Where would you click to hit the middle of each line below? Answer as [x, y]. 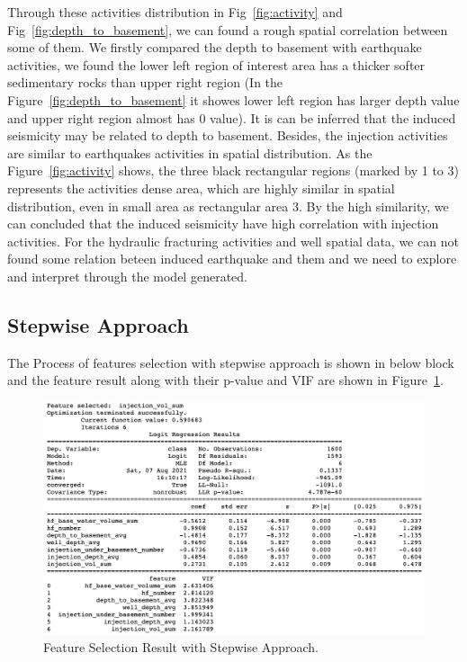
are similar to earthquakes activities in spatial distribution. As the [190, 152]
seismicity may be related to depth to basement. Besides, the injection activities [228, 135]
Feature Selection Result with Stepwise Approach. [181, 647]
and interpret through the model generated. [127, 276]
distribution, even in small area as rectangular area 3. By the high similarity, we [228, 206]
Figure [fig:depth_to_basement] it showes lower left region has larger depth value [233, 99]
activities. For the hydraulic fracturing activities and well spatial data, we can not [233, 241]
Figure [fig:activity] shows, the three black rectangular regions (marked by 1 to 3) [233, 170]
